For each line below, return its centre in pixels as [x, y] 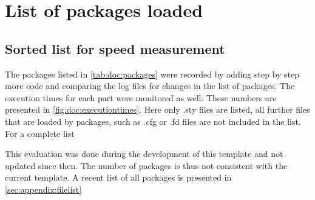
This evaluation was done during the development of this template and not [144, 154]
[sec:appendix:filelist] [43, 189]
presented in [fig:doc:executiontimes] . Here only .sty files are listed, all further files [157, 109]
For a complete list [40, 133]
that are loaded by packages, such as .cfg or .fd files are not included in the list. [153, 121]
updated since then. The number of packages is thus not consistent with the [146, 165]
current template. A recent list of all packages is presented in [118, 177]
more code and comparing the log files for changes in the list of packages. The [150, 86]
